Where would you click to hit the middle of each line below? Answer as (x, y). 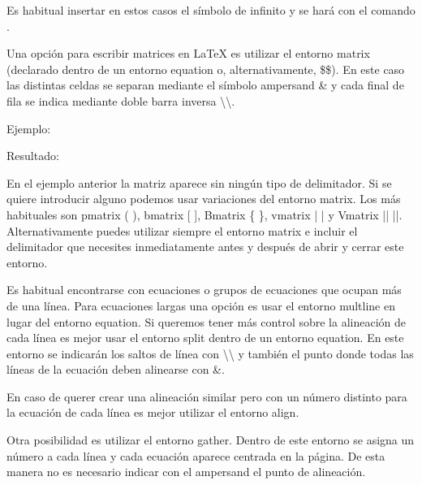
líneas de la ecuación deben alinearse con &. (116, 369)
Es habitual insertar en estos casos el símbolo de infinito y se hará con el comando (211, 10)
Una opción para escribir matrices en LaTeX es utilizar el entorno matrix (188, 53)
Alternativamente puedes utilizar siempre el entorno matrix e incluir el (182, 230)
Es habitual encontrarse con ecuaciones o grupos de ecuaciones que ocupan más (204, 290)
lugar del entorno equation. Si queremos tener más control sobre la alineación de (207, 321)
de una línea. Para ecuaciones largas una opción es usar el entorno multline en (201, 305)
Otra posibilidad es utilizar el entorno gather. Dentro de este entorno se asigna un (211, 440)
